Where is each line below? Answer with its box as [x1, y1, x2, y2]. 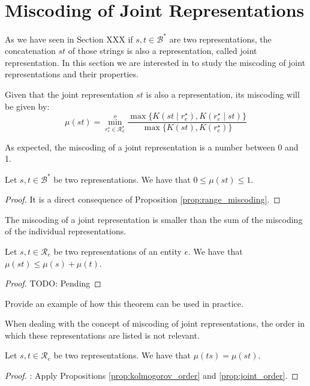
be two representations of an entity [53, 245, 182, 257]
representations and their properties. [5, 68, 139, 80]
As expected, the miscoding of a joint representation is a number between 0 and [5, 140, 299, 153]
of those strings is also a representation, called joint [68, 44, 257, 57]
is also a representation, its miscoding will [146, 88, 300, 100]
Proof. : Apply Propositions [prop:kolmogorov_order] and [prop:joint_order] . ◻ [5, 369, 299, 382]
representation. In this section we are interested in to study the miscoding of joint [5, 56, 306, 68]
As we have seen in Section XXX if [5, 32, 133, 45]
